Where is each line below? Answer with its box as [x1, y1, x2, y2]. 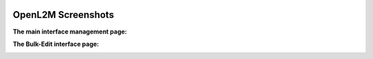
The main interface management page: [12, 27, 127, 36]
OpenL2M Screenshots [12, 9, 114, 21]
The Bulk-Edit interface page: [12, 40, 99, 48]
